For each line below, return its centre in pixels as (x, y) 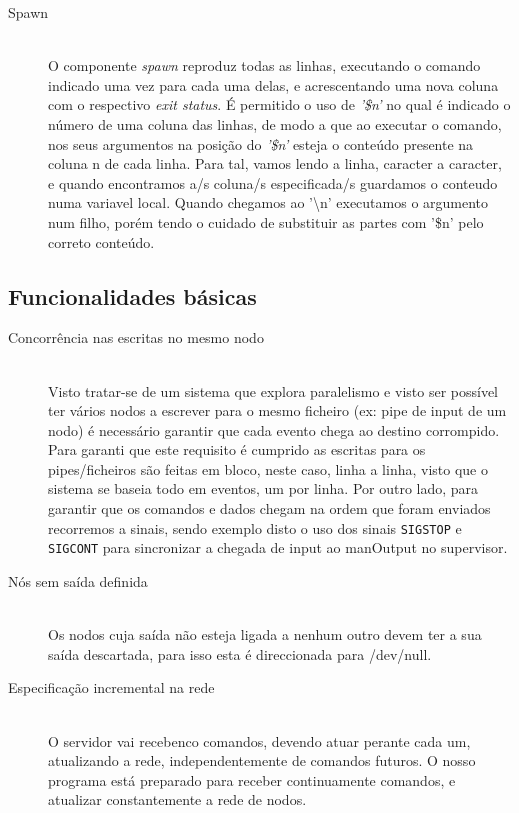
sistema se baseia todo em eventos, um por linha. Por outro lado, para (263, 488)
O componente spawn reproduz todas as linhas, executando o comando (264, 65)
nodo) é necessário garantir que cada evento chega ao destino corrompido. (274, 429)
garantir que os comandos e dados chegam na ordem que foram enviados (269, 508)
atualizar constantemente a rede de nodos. (177, 799)
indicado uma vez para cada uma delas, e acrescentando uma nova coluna (273, 84)
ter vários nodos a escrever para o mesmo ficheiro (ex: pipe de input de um (277, 410)
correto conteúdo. (101, 241)
